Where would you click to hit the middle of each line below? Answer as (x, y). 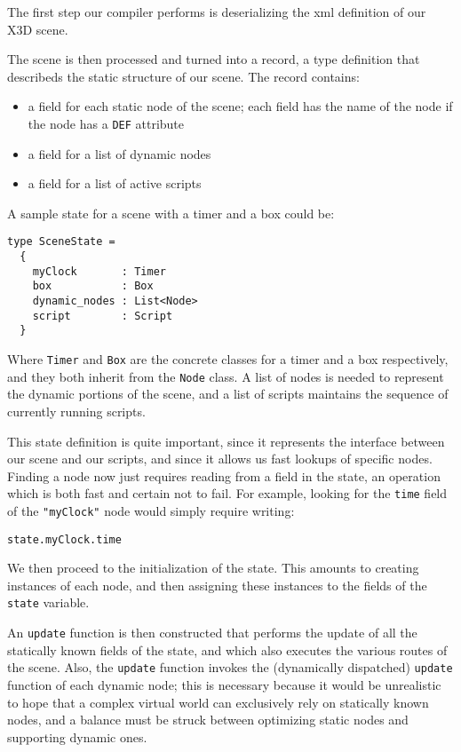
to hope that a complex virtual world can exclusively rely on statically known (218, 702)
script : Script (103, 316)
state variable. (48, 602)
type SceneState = (61, 242)
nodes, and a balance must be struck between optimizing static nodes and (208, 720)
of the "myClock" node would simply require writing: (151, 510)
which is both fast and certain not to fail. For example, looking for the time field (227, 493)
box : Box (93, 286)
